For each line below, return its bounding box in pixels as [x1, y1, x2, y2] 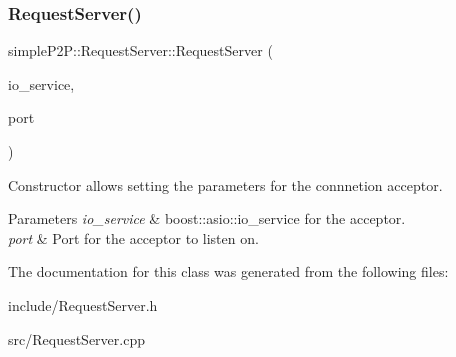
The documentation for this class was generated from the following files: [8, 261, 449, 282]
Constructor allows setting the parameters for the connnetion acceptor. [8, 174, 443, 195]
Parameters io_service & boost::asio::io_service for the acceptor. [8, 208, 406, 229]
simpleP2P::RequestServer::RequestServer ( [8, 40, 273, 61]
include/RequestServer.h [8, 294, 158, 315]
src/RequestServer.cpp [8, 328, 145, 349]
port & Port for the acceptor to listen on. [8, 227, 259, 248]
